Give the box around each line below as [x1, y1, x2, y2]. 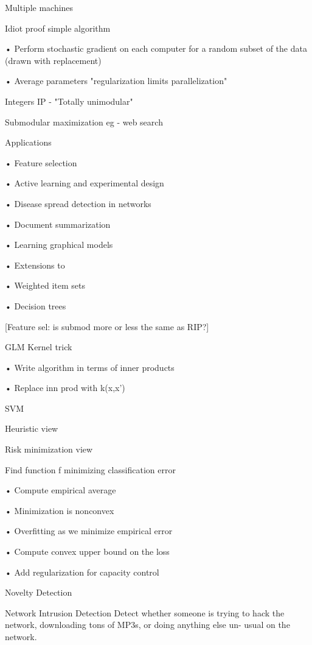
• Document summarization [5, 217, 111, 230]
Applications [5, 136, 52, 149]
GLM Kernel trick [5, 340, 72, 353]
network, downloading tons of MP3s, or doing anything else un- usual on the [5, 618, 290, 631]
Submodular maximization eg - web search [5, 115, 163, 128]
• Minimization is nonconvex [5, 504, 114, 516]
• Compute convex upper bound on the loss [5, 545, 170, 558]
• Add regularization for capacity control [5, 565, 159, 578]
